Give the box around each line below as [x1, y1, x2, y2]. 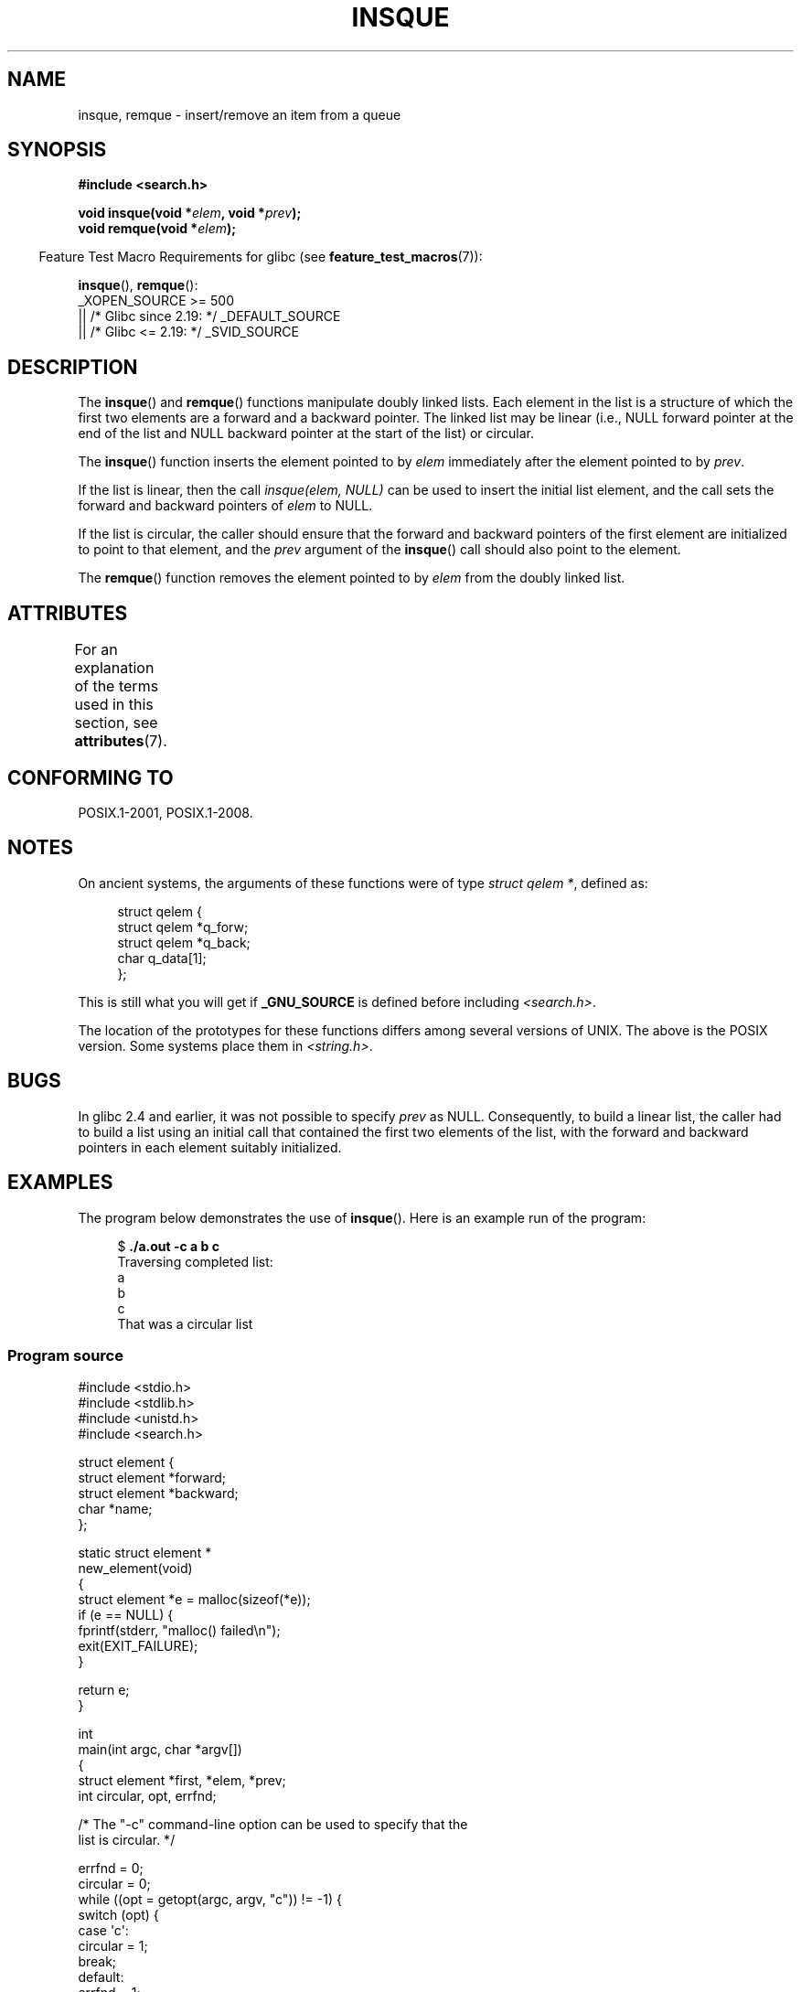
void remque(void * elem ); [78, 220, 237, 237]
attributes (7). [74, 732, 167, 751]
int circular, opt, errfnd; [78, 1788, 217, 1805]
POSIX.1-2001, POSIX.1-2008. [78, 804, 253, 820]
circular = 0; [78, 1876, 151, 1892]
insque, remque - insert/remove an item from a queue [78, 106, 401, 123]
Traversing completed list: [117, 1253, 273, 1269]
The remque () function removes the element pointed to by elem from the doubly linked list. [78, 570, 625, 586]
